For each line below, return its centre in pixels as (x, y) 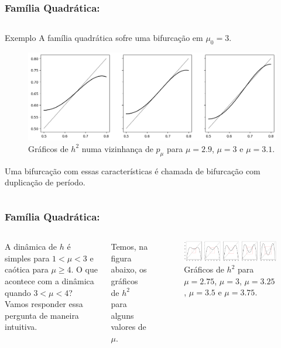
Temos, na (129, 247)
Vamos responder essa (44, 304)
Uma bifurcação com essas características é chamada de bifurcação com (133, 170)
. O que (84, 269)
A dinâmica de (31, 247)
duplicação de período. (45, 182)
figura (121, 258)
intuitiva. (21, 327)
